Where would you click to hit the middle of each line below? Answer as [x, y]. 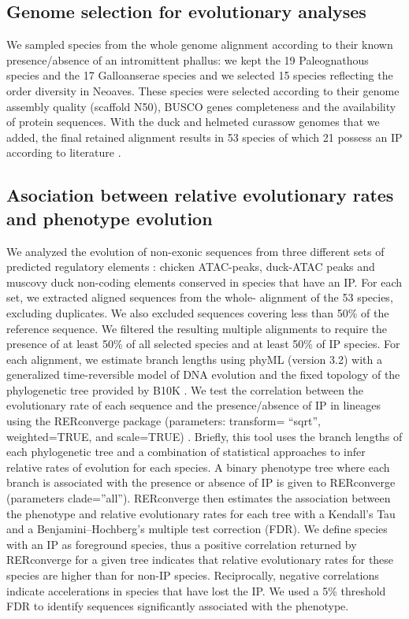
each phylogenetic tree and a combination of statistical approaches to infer [186, 452]
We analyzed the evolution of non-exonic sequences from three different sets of [195, 251]
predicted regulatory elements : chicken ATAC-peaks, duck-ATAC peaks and [191, 267]
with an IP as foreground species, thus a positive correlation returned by [182, 544]
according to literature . [64, 152]
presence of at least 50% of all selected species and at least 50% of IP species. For [203, 344]
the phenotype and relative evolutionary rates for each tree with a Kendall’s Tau [201, 513]
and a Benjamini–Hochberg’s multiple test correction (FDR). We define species [197, 529]
